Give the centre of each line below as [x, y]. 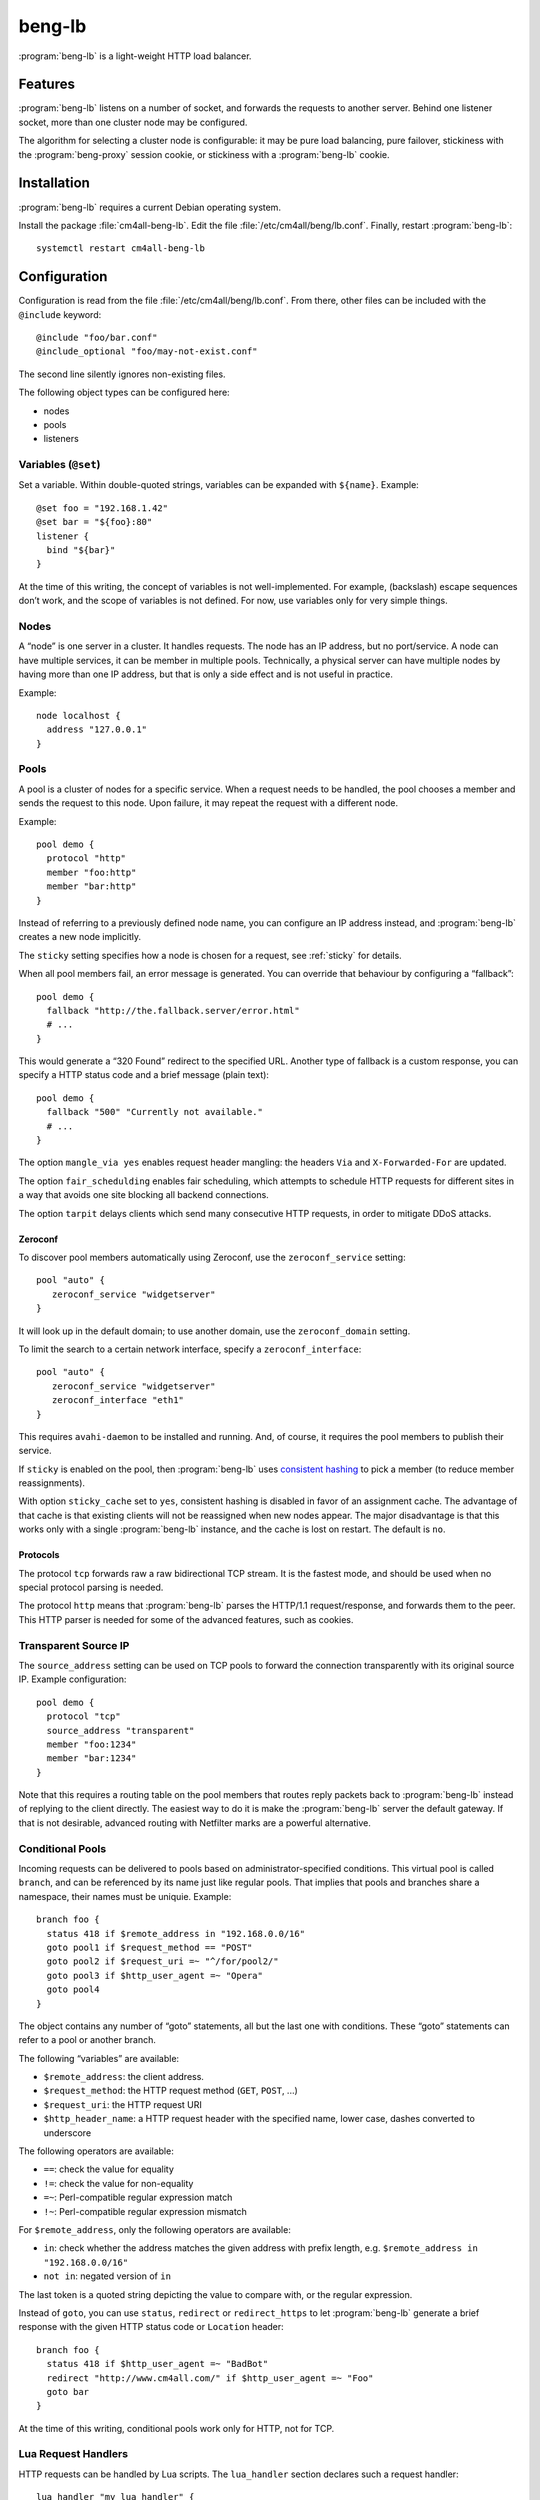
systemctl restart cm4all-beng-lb [120, 248]
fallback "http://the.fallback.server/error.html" [173, 1010]
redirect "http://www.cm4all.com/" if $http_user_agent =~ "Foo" [210, 2378]
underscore [67, 2132]
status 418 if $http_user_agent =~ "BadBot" [157, 2364]
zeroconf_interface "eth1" [118, 1400]
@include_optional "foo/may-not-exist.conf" [147, 351]
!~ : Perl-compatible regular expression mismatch [145, 2211]
